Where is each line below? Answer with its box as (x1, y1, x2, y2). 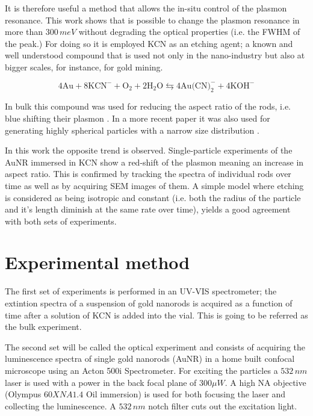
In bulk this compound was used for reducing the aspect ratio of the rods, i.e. (5, 100, 291, 113)
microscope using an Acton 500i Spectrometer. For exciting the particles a (5, 364, 278, 376)
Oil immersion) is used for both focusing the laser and (85, 388, 286, 400)
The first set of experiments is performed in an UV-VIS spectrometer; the (5, 285, 277, 297)
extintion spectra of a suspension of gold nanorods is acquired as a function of (5, 297, 293, 309)
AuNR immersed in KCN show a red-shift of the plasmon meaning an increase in (5, 155, 304, 168)
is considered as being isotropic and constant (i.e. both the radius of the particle (5, 191, 301, 203)
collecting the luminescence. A (5, 399, 116, 412)
